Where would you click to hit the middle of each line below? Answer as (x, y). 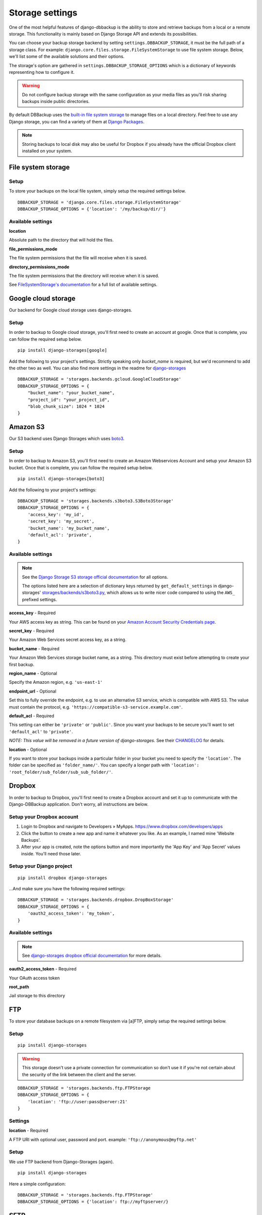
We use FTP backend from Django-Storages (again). (61, 1162)
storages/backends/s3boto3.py (73, 592)
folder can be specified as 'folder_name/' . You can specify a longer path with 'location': (104, 765)
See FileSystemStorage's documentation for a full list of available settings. (83, 285)
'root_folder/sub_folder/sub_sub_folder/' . (61, 772)
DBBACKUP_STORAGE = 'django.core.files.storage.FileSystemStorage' (99, 202)
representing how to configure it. (42, 72)
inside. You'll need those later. (51, 853)
